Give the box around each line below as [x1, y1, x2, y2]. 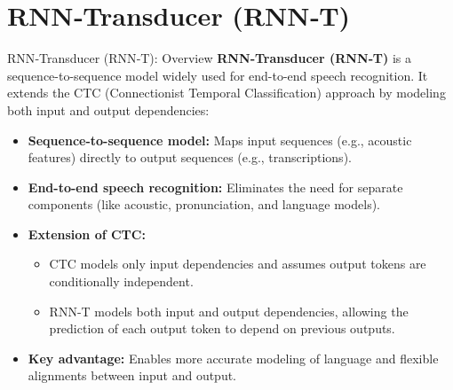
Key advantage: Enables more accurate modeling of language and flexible [28, 348, 439, 367]
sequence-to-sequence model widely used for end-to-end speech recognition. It [7, 66, 428, 84]
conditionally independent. [49, 272, 194, 291]
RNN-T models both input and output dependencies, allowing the [49, 301, 409, 320]
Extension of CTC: [28, 224, 146, 243]
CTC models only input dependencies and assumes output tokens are [49, 254, 426, 273]
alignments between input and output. [28, 366, 237, 385]
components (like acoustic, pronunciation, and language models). [28, 195, 380, 214]
